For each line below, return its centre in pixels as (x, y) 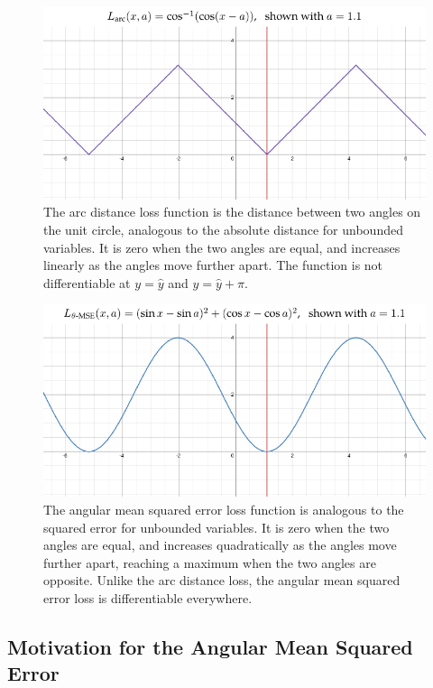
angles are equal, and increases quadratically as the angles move (220, 545)
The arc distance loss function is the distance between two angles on (232, 212)
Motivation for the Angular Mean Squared (210, 646)
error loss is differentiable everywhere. (148, 597)
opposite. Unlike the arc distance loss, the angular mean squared (222, 580)
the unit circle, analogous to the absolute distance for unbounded (223, 230)
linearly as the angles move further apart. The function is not (213, 265)
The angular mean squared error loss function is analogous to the (224, 509)
